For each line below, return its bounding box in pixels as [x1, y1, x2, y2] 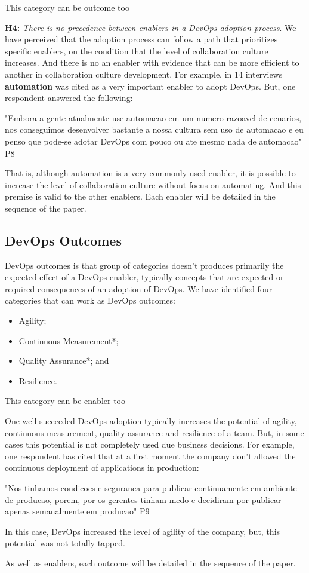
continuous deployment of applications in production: [5, 461, 199, 474]
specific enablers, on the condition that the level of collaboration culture [5, 44, 268, 57]
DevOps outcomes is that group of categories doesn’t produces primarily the [5, 259, 284, 271]
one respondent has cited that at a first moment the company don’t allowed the [5, 449, 296, 462]
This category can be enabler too [5, 394, 125, 407]
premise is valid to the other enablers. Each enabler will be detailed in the [5, 190, 276, 203]
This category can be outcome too [5, 1, 129, 13]
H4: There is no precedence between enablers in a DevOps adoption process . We [5, 21, 296, 33]
